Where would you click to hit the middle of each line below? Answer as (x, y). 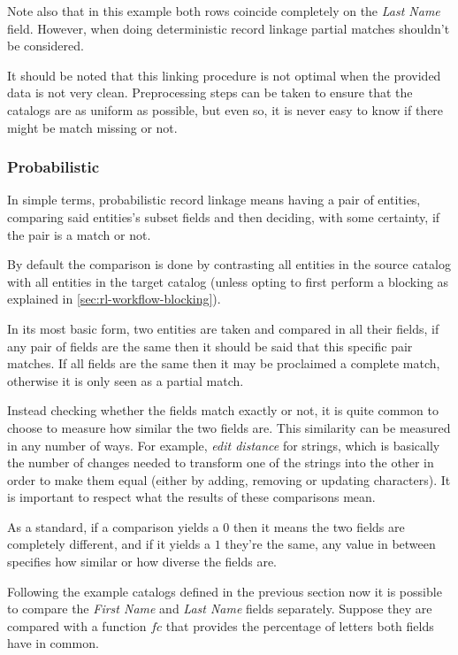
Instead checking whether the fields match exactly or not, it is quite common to (223, 410)
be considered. (46, 46)
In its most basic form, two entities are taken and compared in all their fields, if (223, 328)
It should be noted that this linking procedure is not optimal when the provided (224, 75)
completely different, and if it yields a (109, 544)
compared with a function (77, 625)
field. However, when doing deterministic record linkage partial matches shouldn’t (229, 28)
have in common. (53, 643)
